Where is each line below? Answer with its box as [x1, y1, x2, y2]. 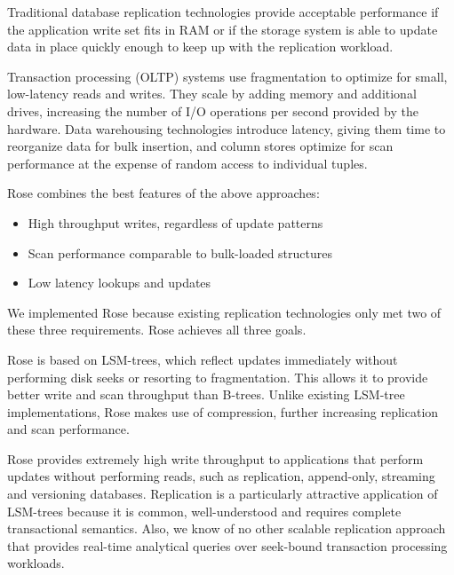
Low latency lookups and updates [28, 273, 211, 292]
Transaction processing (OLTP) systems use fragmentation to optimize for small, [7, 67, 448, 85]
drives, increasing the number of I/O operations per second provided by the [7, 101, 418, 120]
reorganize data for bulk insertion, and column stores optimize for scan [7, 137, 394, 155]
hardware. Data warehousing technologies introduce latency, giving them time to [7, 119, 446, 138]
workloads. [7, 554, 65, 572]
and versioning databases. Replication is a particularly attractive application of [7, 484, 438, 503]
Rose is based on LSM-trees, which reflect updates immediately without [7, 350, 398, 368]
